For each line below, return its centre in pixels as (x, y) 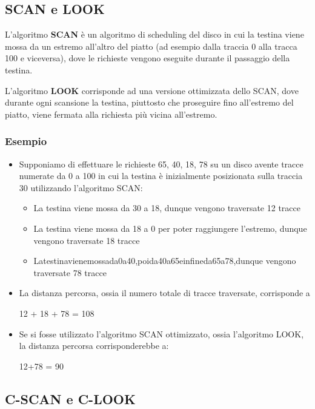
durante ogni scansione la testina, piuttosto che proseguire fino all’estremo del (149, 102)
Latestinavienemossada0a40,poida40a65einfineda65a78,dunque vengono (165, 261)
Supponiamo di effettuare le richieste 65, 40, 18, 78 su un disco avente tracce (161, 164)
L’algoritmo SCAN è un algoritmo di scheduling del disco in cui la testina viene (154, 34)
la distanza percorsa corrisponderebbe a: (94, 346)
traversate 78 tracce (70, 272)
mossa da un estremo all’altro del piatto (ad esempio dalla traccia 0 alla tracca (151, 46)
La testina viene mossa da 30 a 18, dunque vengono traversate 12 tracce (167, 208)
